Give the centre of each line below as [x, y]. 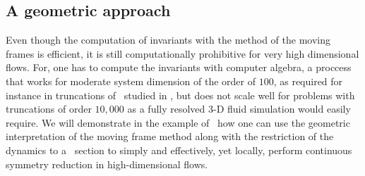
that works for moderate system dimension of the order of [131, 81]
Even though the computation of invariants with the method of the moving [168, 40]
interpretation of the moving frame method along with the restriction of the [170, 136]
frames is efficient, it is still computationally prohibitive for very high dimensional [182, 53]
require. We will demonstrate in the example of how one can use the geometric [178, 122]
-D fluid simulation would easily [282, 109]
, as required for [308, 81]
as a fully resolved [166, 109]
